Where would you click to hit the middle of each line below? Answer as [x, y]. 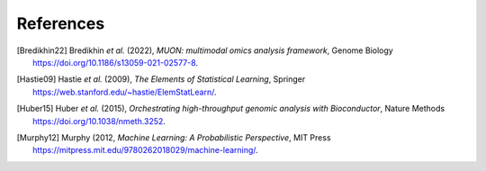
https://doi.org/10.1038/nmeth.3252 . [99, 121]
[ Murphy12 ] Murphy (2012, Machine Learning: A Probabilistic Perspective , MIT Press [174, 137]
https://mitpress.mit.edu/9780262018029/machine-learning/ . [145, 150]
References [61, 23]
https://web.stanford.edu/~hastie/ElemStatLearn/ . [125, 92]
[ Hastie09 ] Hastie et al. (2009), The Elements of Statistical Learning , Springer [161, 79]
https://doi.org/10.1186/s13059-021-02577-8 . [115, 62]
